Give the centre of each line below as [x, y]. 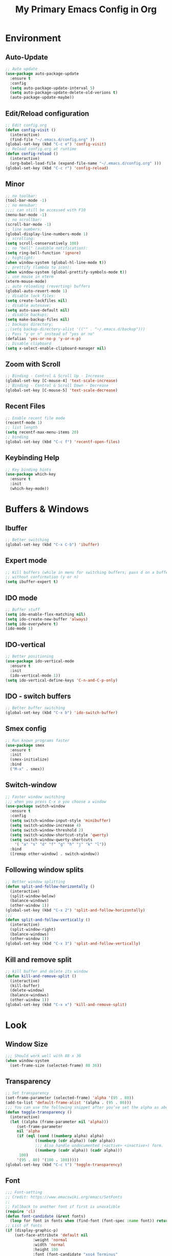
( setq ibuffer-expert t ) [32, 582]
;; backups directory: [29, 325]
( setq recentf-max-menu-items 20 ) [42, 432]
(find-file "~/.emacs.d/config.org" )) [52, 139]
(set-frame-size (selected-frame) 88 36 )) [56, 1065]
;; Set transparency [27, 1093]
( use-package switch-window [35, 806]
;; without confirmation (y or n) [42, 577]
